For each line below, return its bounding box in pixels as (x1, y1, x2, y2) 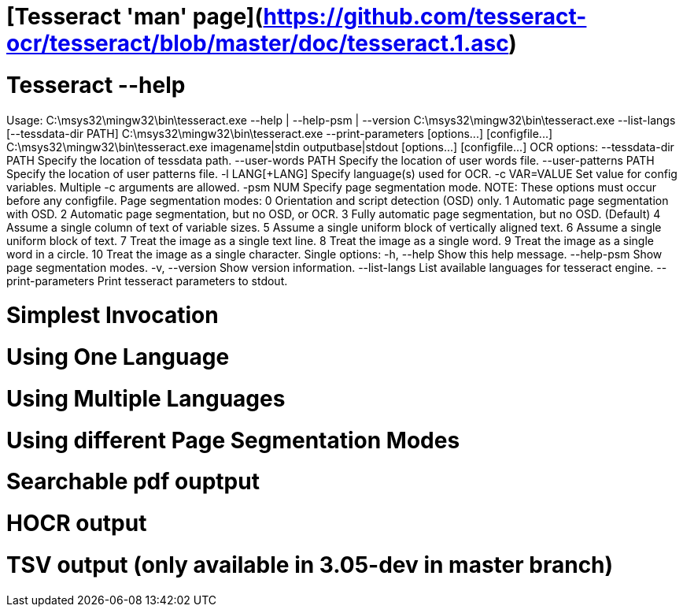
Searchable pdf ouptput (6, 468, 260, 496)
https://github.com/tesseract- (263, 3, 587, 30)
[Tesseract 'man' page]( (6, 3, 264, 30)
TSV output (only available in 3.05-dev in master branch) (6, 551, 614, 578)
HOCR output (6, 510, 147, 537)
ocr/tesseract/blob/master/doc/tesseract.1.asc (6, 30, 509, 57)
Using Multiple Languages (6, 385, 286, 412)
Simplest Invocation (6, 302, 219, 329)
